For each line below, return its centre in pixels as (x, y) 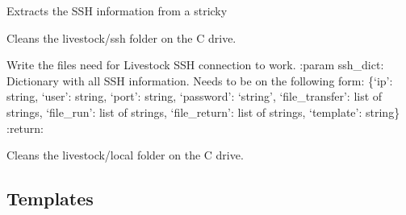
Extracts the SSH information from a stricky (117, 10)
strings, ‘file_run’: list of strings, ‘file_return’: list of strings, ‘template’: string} (203, 112)
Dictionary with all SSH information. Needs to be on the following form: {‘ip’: (200, 80)
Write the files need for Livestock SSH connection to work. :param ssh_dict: (195, 65)
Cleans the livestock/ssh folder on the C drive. (121, 37)
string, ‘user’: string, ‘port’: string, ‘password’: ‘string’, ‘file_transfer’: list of (195, 96)
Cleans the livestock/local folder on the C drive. (125, 155)
